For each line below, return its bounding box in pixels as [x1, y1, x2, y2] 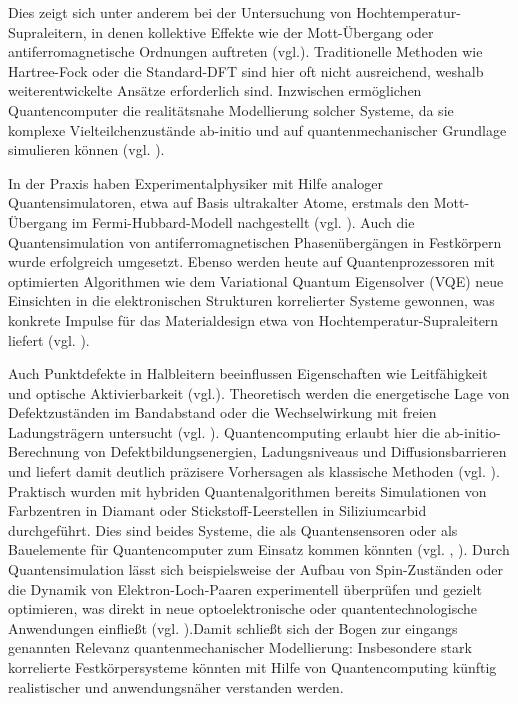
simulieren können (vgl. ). [8, 139, 165, 160]
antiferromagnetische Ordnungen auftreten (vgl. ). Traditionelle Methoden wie [8, 41, 483, 62]
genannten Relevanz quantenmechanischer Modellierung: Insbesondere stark [8, 637, 472, 658]
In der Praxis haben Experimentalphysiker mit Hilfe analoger [8, 172, 383, 193]
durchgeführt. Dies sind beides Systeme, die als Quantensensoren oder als [8, 519, 458, 540]
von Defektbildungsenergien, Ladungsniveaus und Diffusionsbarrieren [84, 441, 507, 462]
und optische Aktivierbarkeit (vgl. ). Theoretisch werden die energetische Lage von [8, 382, 510, 403]
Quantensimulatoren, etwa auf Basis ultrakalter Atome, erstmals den [8, 192, 430, 213]
